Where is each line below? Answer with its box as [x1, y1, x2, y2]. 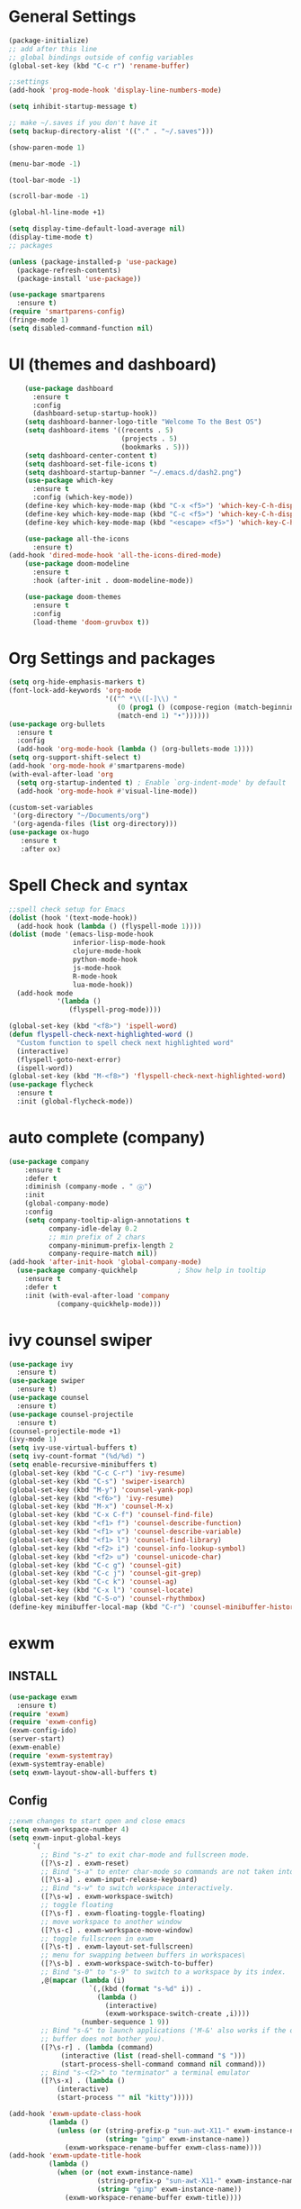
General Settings [8, 6, 137, 27]
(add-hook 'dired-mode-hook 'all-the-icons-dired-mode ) [8, 551, 222, 560]
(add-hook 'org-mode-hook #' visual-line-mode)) [16, 786, 199, 795]
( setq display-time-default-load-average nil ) [8, 224, 186, 233]
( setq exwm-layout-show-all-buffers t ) [8, 1768, 158, 1777]
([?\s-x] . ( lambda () [40, 2077, 126, 2086]
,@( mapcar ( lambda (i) [40, 1976, 126, 1985]
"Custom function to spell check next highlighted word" [16, 1038, 235, 1047]
